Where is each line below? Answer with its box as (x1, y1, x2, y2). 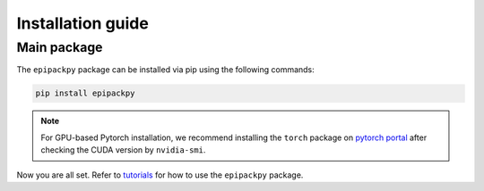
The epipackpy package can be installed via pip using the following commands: (16, 64, 315, 75)
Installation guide (16, 13, 150, 33)
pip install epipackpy (35, 88, 135, 98)
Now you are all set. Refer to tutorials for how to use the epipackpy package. (16, 170, 304, 180)
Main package (16, 39, 103, 55)
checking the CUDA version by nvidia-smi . (40, 145, 206, 155)
